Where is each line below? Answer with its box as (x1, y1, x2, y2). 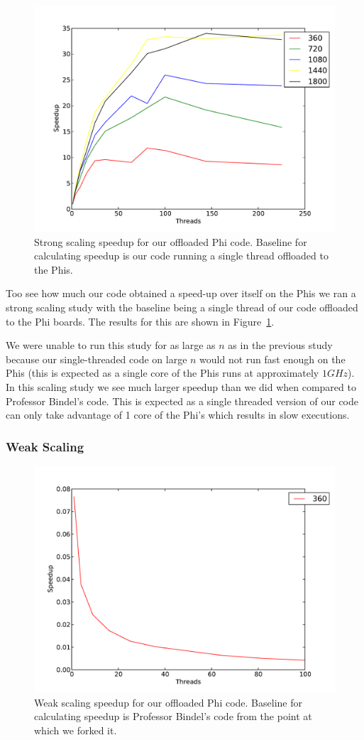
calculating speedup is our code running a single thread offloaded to (34, 248, 329, 263)
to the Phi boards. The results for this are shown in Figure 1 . (6, 313, 275, 328)
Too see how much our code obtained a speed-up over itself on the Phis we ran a (6, 286, 356, 301)
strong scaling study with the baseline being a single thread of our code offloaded (6, 299, 358, 314)
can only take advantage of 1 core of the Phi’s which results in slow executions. (6, 407, 350, 422)
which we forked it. (34, 722, 117, 737)
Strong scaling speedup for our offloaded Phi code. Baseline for (34, 234, 307, 249)
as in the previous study (228, 338, 333, 353)
